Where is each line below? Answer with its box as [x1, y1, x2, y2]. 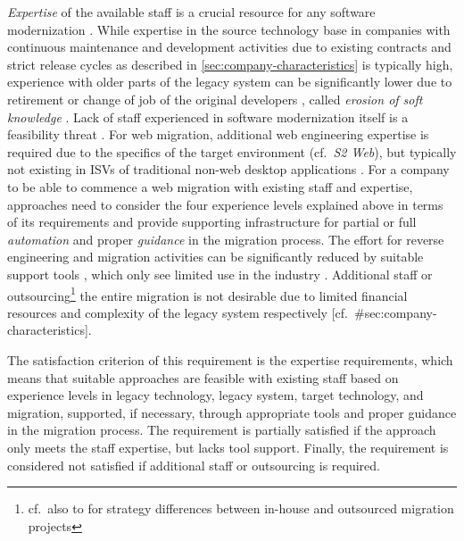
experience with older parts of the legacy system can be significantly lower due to [7, 72, 452, 91]
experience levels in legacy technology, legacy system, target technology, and [7, 386, 424, 404]
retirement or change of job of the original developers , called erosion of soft [7, 89, 423, 108]
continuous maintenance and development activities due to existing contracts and [7, 37, 452, 56]
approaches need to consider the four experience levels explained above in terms [7, 195, 443, 213]
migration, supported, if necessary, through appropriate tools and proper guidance [7, 403, 457, 421]
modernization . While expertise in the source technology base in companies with [7, 20, 451, 38]
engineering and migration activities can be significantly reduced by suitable [7, 247, 424, 266]
